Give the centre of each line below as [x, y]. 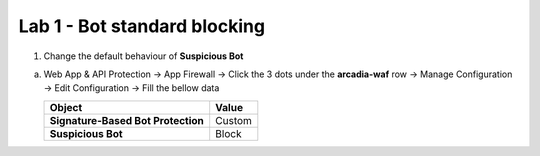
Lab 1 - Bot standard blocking [141, 26]
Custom [233, 120]
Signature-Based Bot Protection [127, 120]
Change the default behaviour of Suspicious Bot [143, 56]
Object [66, 107]
